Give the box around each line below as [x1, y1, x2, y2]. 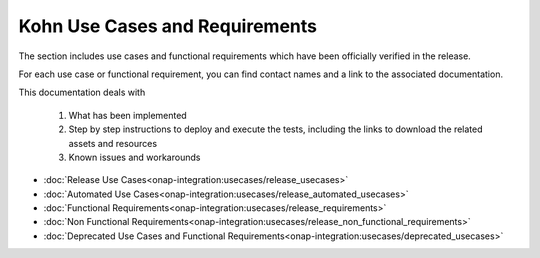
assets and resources [68, 137, 158, 149]
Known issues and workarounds [68, 151, 201, 163]
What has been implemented [68, 109, 187, 121]
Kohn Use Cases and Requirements [18, 15, 317, 37]
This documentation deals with [18, 86, 146, 99]
